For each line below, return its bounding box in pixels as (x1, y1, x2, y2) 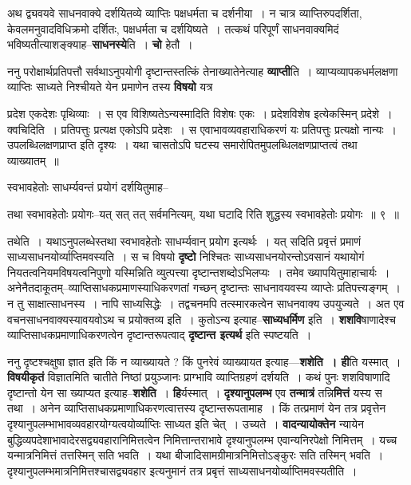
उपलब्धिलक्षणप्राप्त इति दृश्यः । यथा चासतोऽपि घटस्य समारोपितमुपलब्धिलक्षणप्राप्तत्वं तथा (7, 136, 358, 153)
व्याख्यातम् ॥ (7, 152, 59, 168)
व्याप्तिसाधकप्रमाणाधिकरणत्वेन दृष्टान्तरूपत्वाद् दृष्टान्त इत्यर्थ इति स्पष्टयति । (7, 326, 312, 343)
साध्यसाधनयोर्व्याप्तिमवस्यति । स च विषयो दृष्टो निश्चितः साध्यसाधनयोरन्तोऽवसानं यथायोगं (7, 248, 365, 265)
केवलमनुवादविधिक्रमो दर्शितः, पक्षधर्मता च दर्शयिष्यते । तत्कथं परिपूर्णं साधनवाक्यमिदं (7, 20, 339, 37)
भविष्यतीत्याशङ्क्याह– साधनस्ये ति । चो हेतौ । (7, 36, 193, 53)
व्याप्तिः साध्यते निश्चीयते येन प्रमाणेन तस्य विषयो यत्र (7, 78, 213, 95)
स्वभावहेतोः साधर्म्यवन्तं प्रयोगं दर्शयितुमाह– (7, 179, 168, 195)
